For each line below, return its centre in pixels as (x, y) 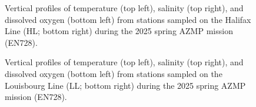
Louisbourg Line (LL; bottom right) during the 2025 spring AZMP (125, 85)
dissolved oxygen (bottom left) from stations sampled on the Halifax (128, 19)
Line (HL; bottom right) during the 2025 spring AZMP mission (119, 31)
